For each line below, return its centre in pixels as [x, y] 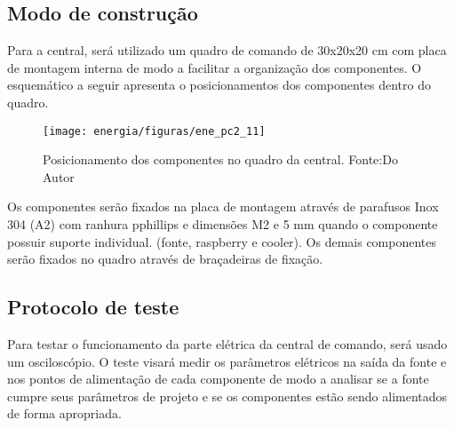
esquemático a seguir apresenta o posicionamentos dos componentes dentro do [219, 85]
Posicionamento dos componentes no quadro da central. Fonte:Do [220, 159]
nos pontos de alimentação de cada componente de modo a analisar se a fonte [218, 379]
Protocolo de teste [93, 307]
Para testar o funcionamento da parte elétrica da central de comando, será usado [227, 344]
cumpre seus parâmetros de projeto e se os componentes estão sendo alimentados [227, 396]
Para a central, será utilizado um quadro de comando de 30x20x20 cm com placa [227, 50]
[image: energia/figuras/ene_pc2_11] [154, 131]
